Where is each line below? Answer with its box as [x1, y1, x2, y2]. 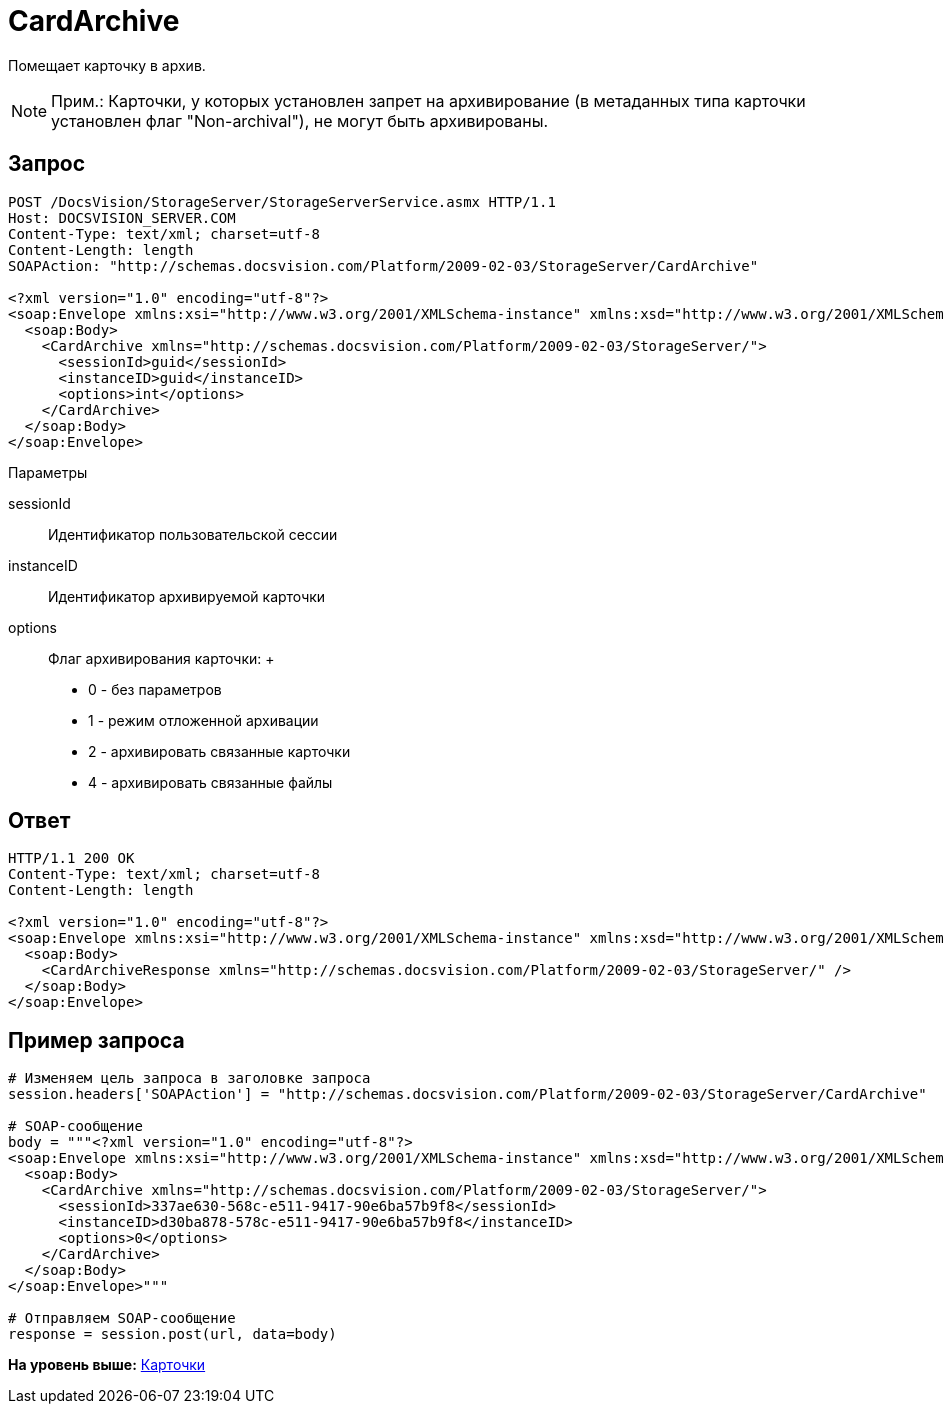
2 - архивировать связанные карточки [88, 742, 351, 760]
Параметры [8, 463, 88, 481]
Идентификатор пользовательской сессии [48, 525, 338, 543]
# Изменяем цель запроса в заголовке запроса [8, 1070, 371, 1087]
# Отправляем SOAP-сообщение [8, 1310, 236, 1327]
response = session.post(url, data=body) [8, 1326, 337, 1343]
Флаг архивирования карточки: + [48, 649, 275, 667]
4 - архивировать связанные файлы [88, 773, 333, 791]
